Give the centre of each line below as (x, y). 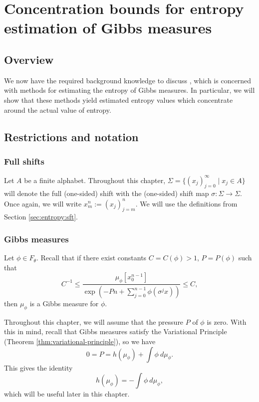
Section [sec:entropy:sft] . (41, 217)
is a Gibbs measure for (64, 303)
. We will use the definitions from (186, 203)
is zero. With (227, 321)
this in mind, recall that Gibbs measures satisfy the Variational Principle (116, 331)
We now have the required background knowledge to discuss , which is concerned (128, 80)
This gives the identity (38, 367)
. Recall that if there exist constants (91, 258)
